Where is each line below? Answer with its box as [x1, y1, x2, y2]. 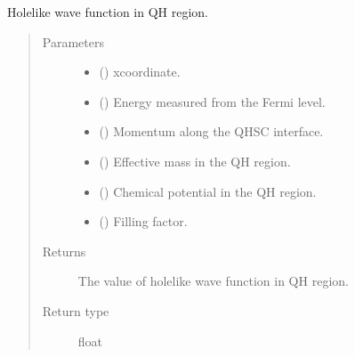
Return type [42, 301, 109, 320]
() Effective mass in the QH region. [99, 151, 291, 170]
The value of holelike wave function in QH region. [77, 272, 349, 290]
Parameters [42, 32, 104, 51]
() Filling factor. [99, 212, 188, 231]
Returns [42, 241, 86, 260]
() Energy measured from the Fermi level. [99, 92, 326, 110]
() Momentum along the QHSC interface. [99, 122, 324, 141]
